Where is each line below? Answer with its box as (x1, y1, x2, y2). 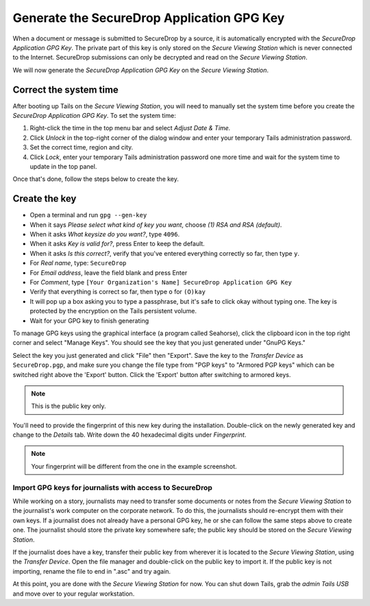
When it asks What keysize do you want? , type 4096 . (29, 230, 180, 239)
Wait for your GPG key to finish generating (29, 316, 149, 325)
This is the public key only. (31, 402, 106, 411)
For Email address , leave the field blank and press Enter (29, 268, 188, 277)
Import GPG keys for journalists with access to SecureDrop (12, 483, 212, 492)
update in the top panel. (29, 162, 97, 171)
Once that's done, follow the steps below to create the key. (12, 175, 180, 183)
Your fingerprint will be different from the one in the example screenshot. (31, 462, 237, 470)
